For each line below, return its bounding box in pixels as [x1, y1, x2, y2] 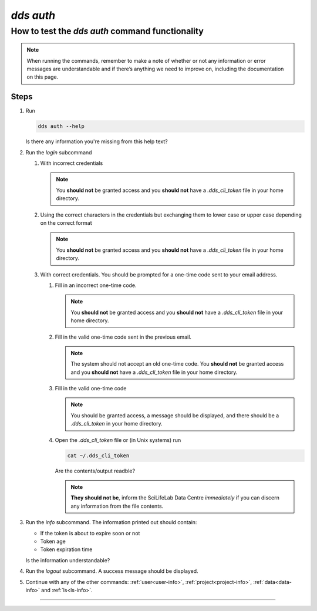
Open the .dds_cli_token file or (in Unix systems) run [55, 436, 181, 443]
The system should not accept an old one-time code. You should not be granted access [70, 360, 284, 367]
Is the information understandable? [25, 556, 110, 563]
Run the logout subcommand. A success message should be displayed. [25, 568, 199, 575]
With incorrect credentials [40, 160, 103, 167]
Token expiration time [40, 546, 93, 553]
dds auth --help [38, 123, 85, 130]
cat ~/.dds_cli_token [67, 452, 130, 459]
